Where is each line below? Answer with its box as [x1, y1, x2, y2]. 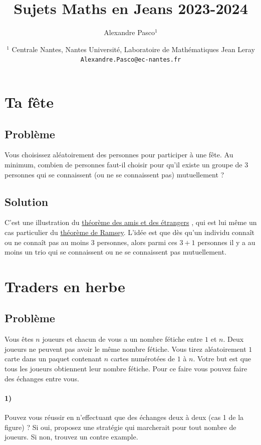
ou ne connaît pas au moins [5, 237, 89, 247]
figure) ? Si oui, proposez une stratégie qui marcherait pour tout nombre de [5, 421, 236, 432]
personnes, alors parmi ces [97, 237, 177, 247]
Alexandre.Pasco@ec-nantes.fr [80, 56, 181, 64]
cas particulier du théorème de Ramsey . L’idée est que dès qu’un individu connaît [5, 227, 254, 237]
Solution [5, 193, 49, 209]
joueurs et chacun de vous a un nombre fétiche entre [42, 334, 203, 344]
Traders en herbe [5, 276, 125, 296]
